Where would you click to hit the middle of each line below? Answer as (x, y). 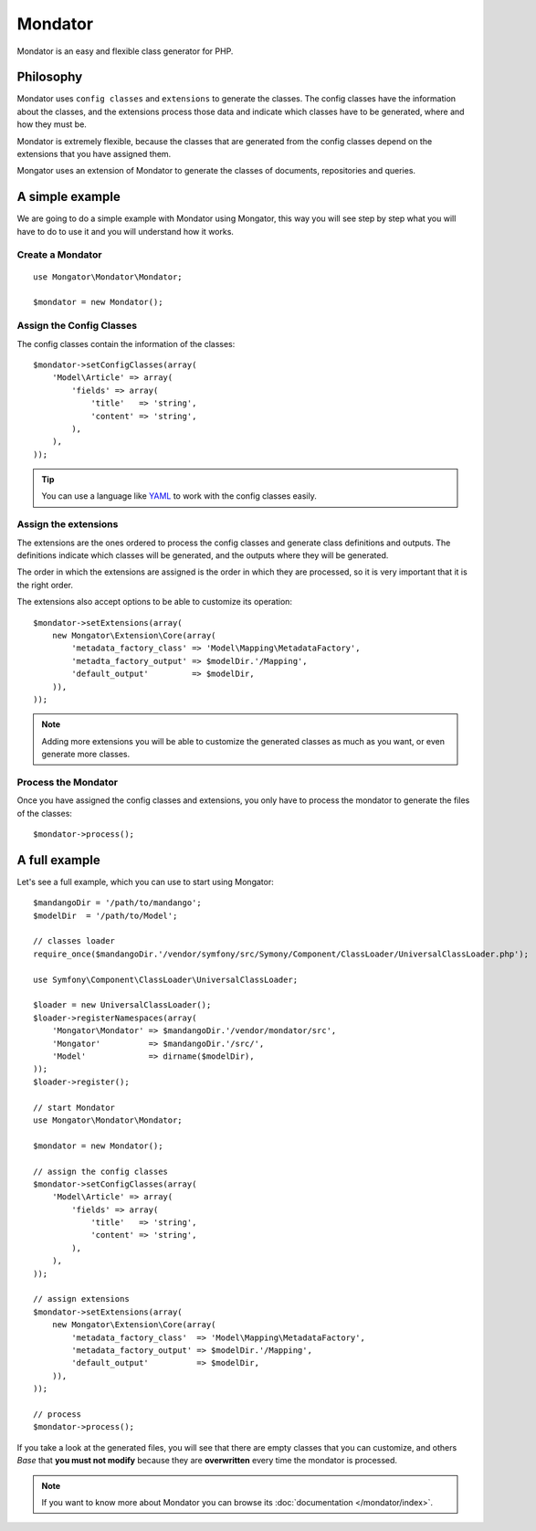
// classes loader (74, 941)
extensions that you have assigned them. (94, 154)
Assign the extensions (68, 524)
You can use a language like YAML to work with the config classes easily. (179, 496)
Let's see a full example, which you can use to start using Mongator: (145, 882)
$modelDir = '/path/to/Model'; (105, 915)
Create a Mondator (59, 255)
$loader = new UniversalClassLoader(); (122, 1005)
